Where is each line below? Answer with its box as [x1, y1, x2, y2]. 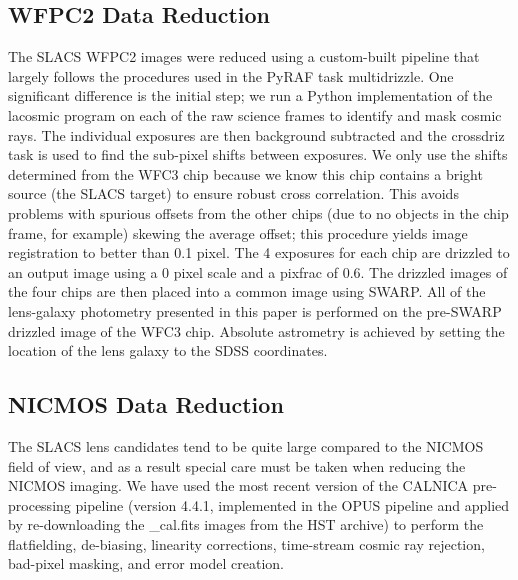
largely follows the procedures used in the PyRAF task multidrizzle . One [8, 65, 454, 86]
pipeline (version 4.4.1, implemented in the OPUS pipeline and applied [75, 494, 510, 515]
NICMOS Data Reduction [8, 389, 284, 420]
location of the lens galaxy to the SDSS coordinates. [8, 340, 328, 361]
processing [8, 494, 71, 515]
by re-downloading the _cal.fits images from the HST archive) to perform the [8, 514, 484, 535]
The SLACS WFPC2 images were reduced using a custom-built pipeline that [8, 46, 480, 67]
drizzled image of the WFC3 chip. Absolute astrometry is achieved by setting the [8, 320, 505, 341]
